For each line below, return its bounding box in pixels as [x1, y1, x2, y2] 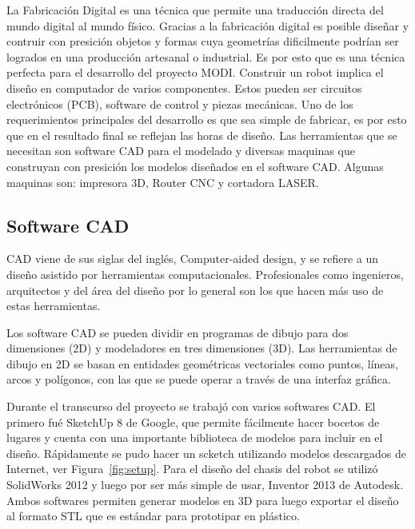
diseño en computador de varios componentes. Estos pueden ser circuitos [6, 79, 362, 96]
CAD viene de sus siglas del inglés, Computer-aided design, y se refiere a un [6, 250, 379, 267]
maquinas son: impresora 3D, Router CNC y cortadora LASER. [6, 173, 319, 190]
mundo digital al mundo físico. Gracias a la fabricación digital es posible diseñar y [6, 17, 409, 34]
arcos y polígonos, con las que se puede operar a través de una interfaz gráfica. [6, 371, 391, 388]
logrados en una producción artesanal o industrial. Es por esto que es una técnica [6, 48, 405, 65]
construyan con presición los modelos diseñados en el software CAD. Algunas [6, 157, 384, 174]
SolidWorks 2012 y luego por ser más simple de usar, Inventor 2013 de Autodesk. [6, 476, 404, 493]
